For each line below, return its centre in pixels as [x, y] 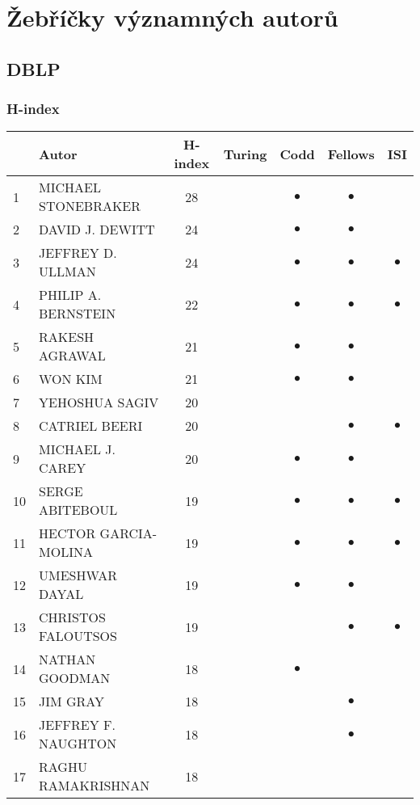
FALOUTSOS [78, 636]
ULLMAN [67, 272]
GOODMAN [75, 678]
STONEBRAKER [90, 206]
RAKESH [67, 337]
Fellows [351, 154]
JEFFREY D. [78, 253]
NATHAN [67, 660]
